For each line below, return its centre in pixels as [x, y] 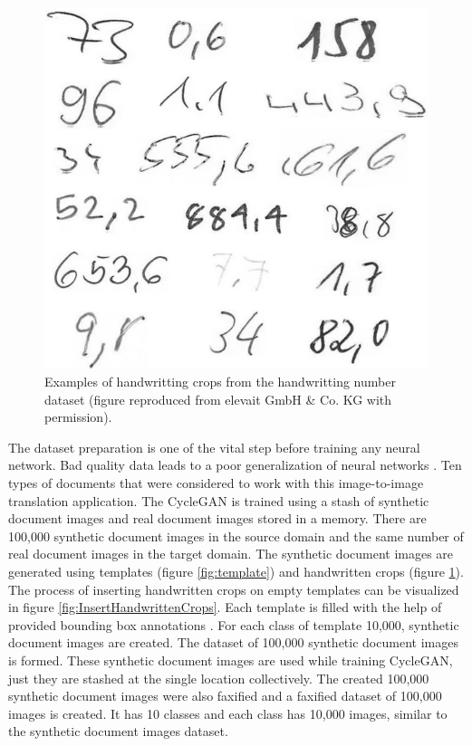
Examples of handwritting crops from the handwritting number [220, 381]
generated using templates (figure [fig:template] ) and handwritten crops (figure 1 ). [236, 571]
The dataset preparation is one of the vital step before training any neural [214, 447]
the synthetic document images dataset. [118, 731]
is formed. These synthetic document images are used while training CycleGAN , [231, 660]
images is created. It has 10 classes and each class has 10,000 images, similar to [228, 713]
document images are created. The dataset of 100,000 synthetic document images [233, 642]
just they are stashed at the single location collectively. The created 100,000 [219, 678]
